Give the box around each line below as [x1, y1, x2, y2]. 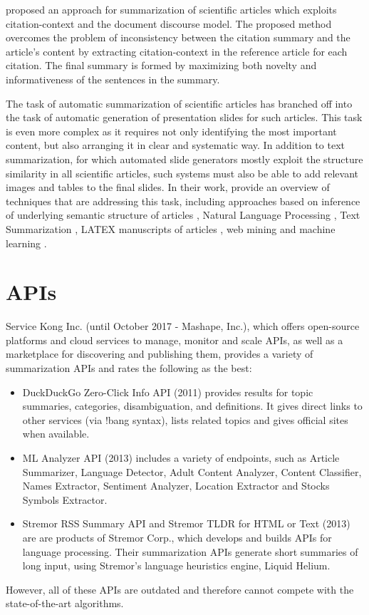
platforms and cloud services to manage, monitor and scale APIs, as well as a [6, 332, 343, 347]
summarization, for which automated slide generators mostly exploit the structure [6, 151, 363, 166]
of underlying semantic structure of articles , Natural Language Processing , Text [6, 207, 360, 222]
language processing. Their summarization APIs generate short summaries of [22, 544, 358, 559]
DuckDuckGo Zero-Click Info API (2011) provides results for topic [22, 384, 313, 399]
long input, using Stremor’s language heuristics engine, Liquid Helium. [22, 558, 331, 573]
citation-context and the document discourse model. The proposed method [6, 16, 332, 31]
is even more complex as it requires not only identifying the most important [6, 123, 337, 138]
